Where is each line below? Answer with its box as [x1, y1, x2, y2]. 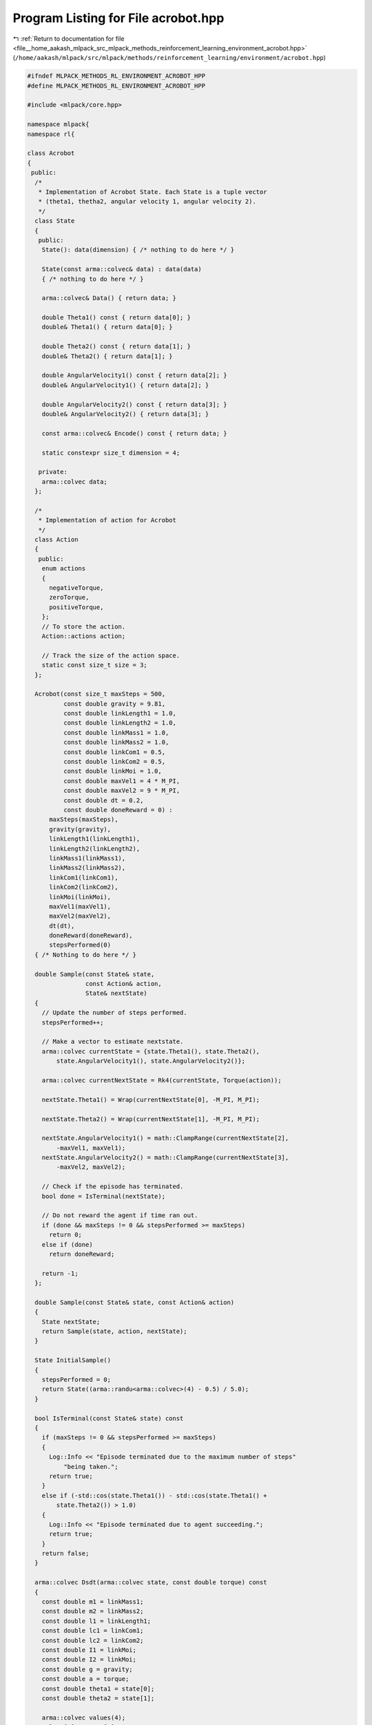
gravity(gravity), [49, 825, 112, 833]
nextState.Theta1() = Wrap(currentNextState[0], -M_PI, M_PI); [41, 1096, 260, 1103]
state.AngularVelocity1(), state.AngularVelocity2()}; [56, 1057, 246, 1065]
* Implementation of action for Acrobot [38, 516, 177, 524]
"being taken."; [63, 1463, 118, 1470]
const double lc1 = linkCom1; [41, 1627, 144, 1635]
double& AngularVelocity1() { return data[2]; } [41, 381, 209, 389]
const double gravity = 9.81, [63, 700, 165, 707]
